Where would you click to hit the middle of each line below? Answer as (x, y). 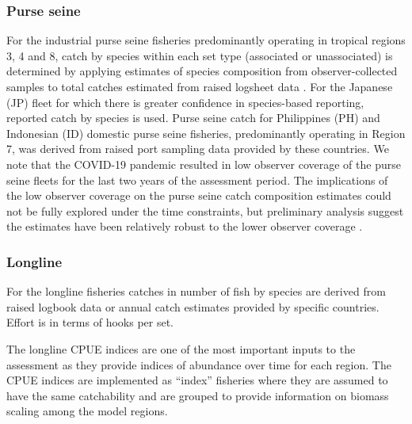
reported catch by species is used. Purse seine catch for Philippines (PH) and (193, 118)
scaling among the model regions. (87, 411)
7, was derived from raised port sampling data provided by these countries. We (198, 149)
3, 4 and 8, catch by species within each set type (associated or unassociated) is (200, 55)
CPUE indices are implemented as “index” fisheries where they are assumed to (197, 380)
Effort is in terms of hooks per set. (90, 322)
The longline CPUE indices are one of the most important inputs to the (181, 348)
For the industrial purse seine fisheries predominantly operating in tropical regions (206, 40)
